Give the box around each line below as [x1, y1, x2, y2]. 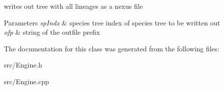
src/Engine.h [4, 60, 43, 70]
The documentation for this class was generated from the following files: [4, 43, 220, 53]
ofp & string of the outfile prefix [4, 27, 100, 37]
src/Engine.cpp [4, 76, 49, 86]
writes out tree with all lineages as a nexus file [4, 1, 143, 11]
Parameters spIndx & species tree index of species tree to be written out [4, 17, 220, 27]
